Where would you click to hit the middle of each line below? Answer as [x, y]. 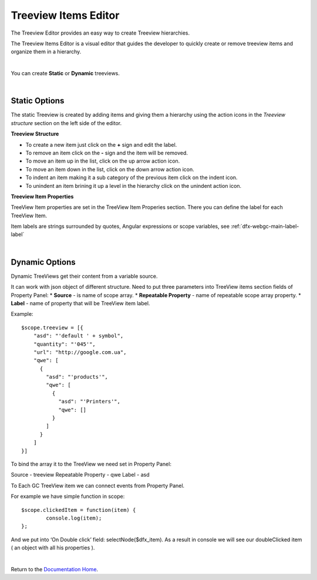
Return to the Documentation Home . [55, 569]
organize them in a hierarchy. [46, 52]
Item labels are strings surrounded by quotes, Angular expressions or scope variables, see [120, 227]
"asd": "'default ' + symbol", [78, 336]
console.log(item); [74, 518]
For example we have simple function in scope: [68, 497]
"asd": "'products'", [77, 377]
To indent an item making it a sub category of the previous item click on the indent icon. [131, 178]
